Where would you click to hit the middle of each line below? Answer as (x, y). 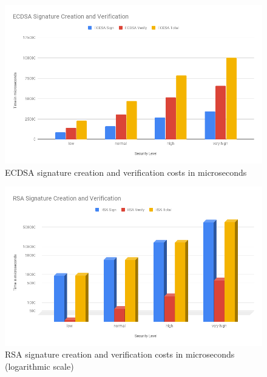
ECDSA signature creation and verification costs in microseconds (126, 172)
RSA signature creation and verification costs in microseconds (120, 354)
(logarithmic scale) (39, 366)
